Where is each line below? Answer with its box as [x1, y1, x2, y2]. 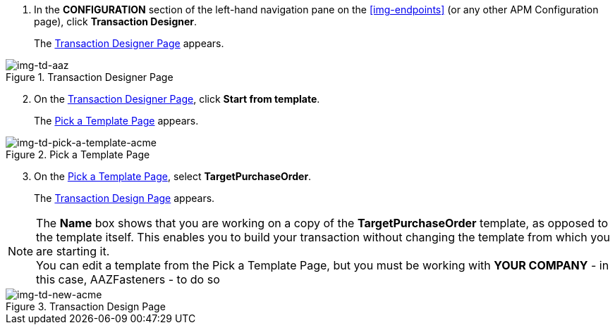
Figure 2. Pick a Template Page [6, 148, 150, 160]
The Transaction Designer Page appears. [34, 37, 224, 49]
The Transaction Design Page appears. [34, 192, 215, 204]
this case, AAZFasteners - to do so [36, 272, 220, 286]
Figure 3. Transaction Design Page [6, 300, 166, 312]
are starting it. [36, 244, 110, 258]
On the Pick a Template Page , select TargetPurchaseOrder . [34, 170, 312, 182]
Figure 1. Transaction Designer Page [6, 71, 173, 83]
